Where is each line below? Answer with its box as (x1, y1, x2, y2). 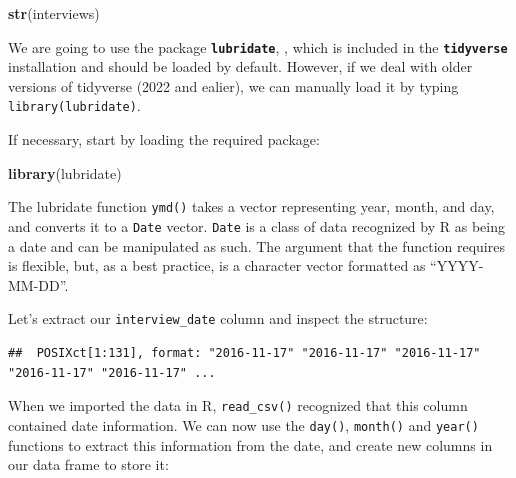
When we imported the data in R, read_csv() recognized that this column (8, 395, 468, 416)
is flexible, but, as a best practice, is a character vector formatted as (8, 255, 426, 276)
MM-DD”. (8, 274, 69, 295)
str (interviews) (8, 3, 100, 23)
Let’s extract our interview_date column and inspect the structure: (8, 308, 428, 329)
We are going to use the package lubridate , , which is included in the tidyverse (8, 36, 508, 57)
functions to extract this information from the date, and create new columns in (8, 434, 493, 455)
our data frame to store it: (8, 454, 169, 475)
